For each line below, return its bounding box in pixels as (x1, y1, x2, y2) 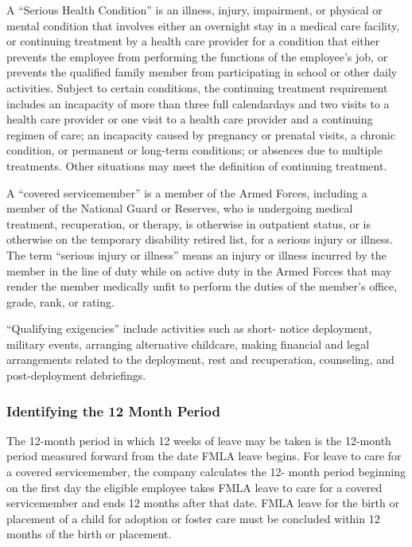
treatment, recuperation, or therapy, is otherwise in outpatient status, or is (6, 215, 371, 232)
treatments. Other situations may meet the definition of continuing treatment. (6, 157, 387, 174)
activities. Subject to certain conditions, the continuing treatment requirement (6, 79, 388, 96)
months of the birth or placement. (6, 526, 172, 542)
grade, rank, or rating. (6, 293, 115, 310)
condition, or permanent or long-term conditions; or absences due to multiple (6, 142, 383, 158)
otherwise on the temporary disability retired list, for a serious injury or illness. (6, 231, 393, 248)
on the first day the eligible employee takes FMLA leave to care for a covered (6, 479, 383, 495)
